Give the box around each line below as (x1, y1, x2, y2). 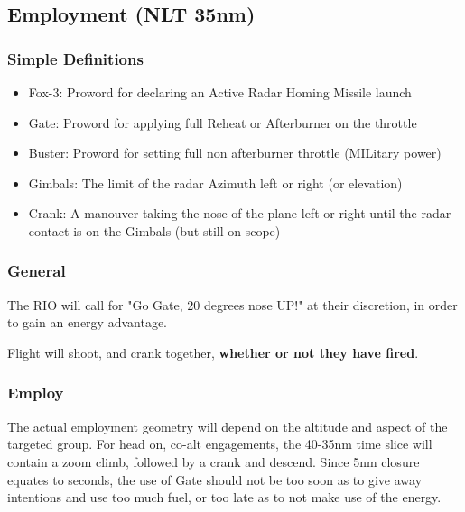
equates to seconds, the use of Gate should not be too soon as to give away (7, 470, 423, 489)
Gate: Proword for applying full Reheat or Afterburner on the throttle (28, 113, 417, 132)
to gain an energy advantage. (7, 313, 167, 332)
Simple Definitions (7, 47, 144, 69)
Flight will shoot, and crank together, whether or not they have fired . (7, 343, 419, 361)
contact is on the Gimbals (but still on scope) (28, 221, 281, 240)
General (7, 260, 66, 282)
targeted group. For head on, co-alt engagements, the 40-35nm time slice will (7, 434, 432, 453)
